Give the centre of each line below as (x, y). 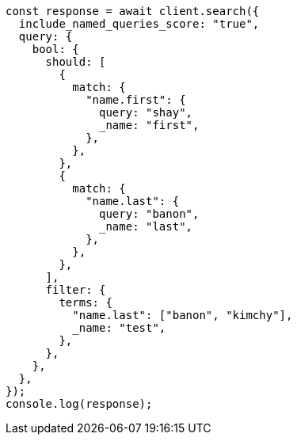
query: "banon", (149, 214)
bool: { (55, 49)
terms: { (86, 302)
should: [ (76, 62)
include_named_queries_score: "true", (139, 24)
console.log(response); (79, 404)
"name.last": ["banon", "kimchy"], (183, 315)
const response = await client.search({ (133, 11)
